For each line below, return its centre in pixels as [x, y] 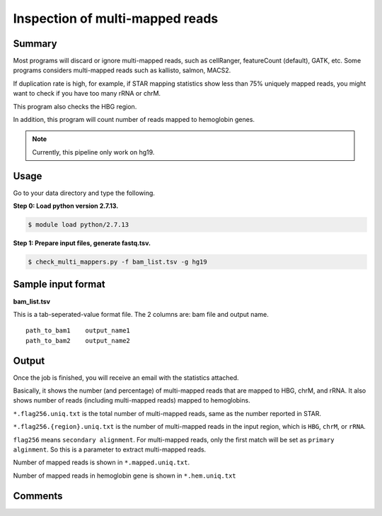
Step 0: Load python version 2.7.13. [66, 206]
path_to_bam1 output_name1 [78, 331]
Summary [35, 44]
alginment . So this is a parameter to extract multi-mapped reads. [110, 449]
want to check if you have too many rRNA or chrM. [87, 94]
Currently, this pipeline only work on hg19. [93, 152]
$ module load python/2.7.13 [79, 225]
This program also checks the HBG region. [75, 106]
